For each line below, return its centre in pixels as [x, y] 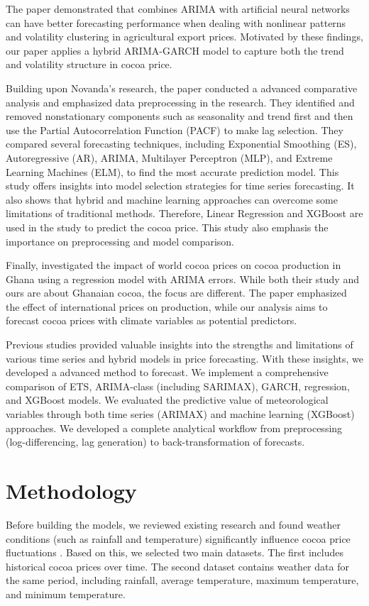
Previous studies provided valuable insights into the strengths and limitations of [180, 345]
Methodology [71, 490]
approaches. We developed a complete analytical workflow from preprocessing [174, 428]
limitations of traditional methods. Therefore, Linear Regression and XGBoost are [184, 213]
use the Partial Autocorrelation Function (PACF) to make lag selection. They [175, 130]
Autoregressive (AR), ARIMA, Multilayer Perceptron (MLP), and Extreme [169, 157]
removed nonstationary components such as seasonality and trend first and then [180, 116]
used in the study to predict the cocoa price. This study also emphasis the [167, 227]
